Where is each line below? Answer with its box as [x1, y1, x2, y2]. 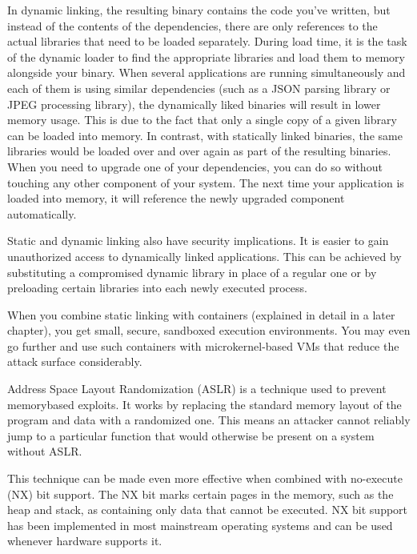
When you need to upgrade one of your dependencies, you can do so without [7, 158, 383, 175]
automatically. [7, 205, 77, 222]
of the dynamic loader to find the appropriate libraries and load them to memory [7, 48, 405, 65]
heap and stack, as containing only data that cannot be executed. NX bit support [7, 501, 408, 518]
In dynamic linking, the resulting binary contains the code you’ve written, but [7, 2, 391, 18]
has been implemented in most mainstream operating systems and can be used [7, 516, 393, 533]
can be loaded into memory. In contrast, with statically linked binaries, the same [7, 126, 403, 143]
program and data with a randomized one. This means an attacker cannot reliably [7, 411, 411, 428]
